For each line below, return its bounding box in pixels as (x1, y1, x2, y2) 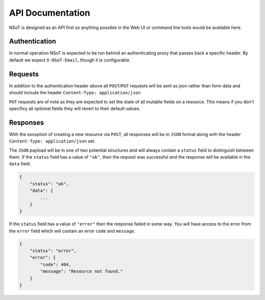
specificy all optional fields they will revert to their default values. (9, 106, 141, 111)
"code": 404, (40, 262, 72, 267)
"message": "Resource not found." (40, 269, 123, 274)
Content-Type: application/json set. (9, 138, 96, 144)
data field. (9, 161, 31, 167)
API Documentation (9, 7, 90, 18)
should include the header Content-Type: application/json (9, 90, 141, 96)
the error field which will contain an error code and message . (9, 228, 136, 234)
